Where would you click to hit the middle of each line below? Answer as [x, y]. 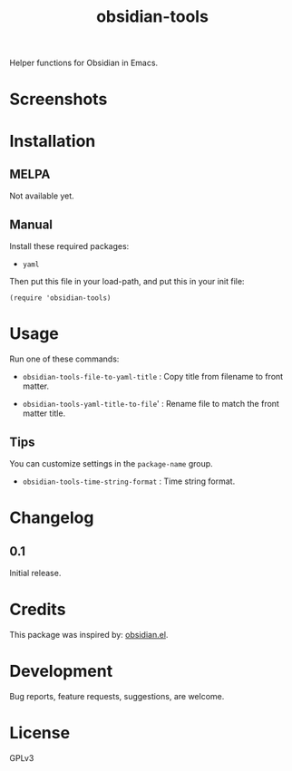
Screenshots [58, 99]
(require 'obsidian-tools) [60, 298]
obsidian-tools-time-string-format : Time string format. [129, 481]
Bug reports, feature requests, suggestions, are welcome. [117, 696]
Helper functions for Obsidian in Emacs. [84, 63]
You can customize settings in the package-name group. [111, 463]
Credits [38, 610]
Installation [53, 141]
